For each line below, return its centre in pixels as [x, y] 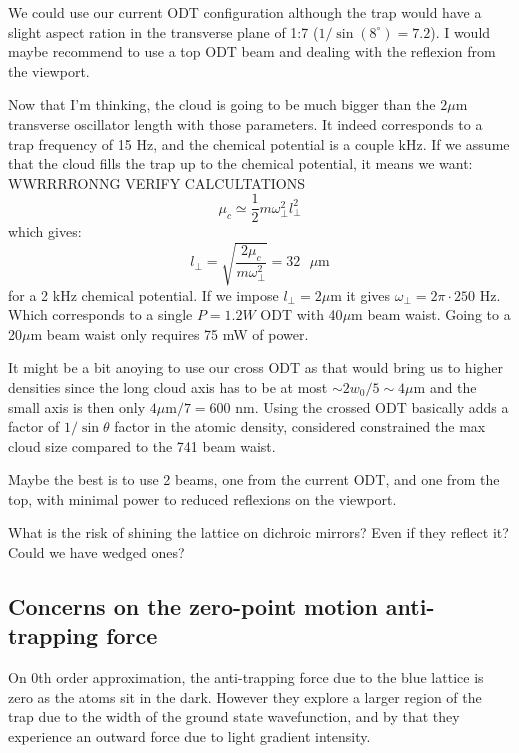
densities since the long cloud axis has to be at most [168, 386]
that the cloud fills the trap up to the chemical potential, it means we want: [240, 163]
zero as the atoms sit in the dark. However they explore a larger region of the [245, 696]
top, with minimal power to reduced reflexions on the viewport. [202, 498]
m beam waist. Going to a [431, 314]
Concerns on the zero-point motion [193, 606]
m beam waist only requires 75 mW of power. [169, 333]
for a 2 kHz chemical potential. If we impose [143, 294]
